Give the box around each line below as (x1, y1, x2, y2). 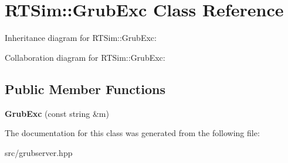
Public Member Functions (5, 79, 165, 98)
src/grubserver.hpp (5, 146, 73, 158)
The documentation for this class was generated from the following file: (5, 127, 260, 139)
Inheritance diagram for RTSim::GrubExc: (5, 32, 157, 44)
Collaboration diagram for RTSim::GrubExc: (5, 51, 165, 63)
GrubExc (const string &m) (5, 107, 109, 119)
